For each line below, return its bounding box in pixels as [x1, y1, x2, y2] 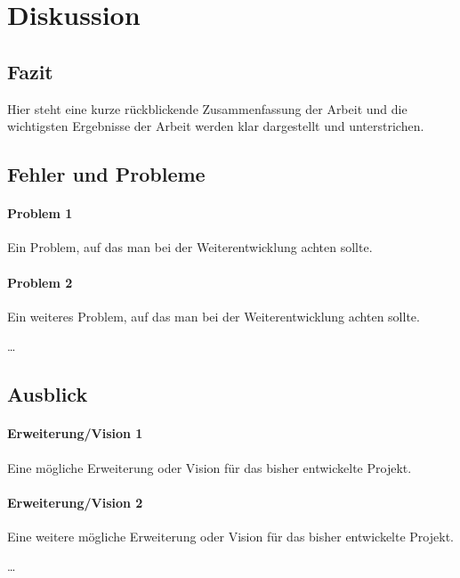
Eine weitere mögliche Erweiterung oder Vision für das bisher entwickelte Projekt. [7, 526, 454, 545]
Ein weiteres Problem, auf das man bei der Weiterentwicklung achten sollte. [7, 306, 420, 325]
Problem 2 [7, 273, 73, 291]
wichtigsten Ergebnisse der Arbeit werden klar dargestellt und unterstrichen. [7, 117, 424, 135]
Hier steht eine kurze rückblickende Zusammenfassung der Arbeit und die [7, 99, 408, 118]
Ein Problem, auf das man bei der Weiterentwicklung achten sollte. [7, 238, 373, 256]
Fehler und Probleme [7, 160, 206, 188]
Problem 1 [7, 204, 73, 223]
